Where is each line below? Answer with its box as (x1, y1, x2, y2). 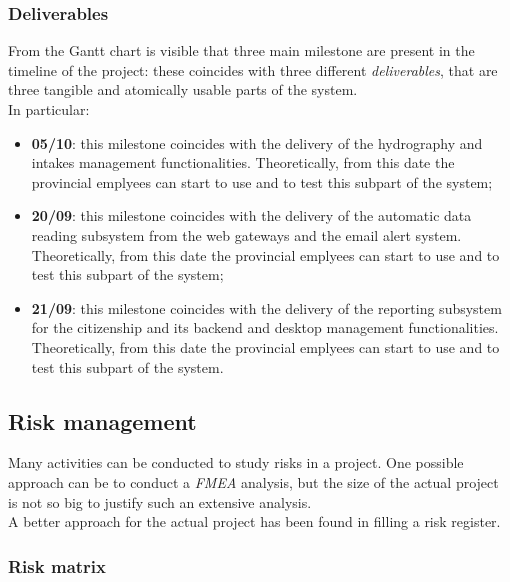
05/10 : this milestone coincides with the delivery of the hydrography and (31, 132, 483, 153)
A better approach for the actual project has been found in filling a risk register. (8, 511, 501, 532)
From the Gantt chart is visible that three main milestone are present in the (8, 40, 475, 61)
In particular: (8, 99, 90, 119)
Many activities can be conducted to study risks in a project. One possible (8, 452, 464, 473)
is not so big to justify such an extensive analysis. (8, 491, 312, 512)
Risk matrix (8, 553, 106, 578)
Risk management (8, 405, 197, 436)
